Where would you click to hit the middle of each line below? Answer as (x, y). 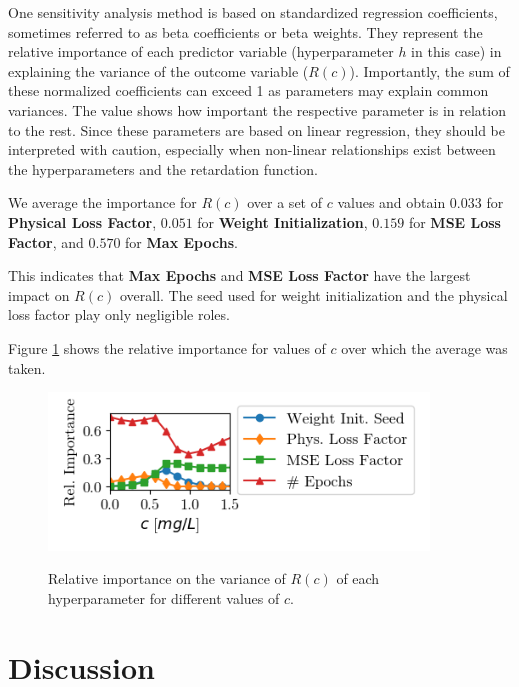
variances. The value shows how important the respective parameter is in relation (257, 109)
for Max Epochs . (181, 241)
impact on (39, 294)
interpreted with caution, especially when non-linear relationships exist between (252, 149)
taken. (27, 367)
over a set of (284, 202)
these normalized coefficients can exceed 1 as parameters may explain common (248, 90)
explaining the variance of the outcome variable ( (158, 70)
